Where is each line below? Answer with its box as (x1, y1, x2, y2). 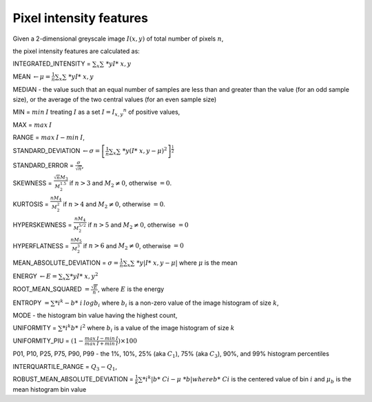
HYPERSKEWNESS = (12, 221, 72, 229)
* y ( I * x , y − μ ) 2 (122, 145, 167, 155)
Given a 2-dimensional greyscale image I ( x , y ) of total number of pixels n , (12, 34, 224, 43)
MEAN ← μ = (12, 72, 51, 81)
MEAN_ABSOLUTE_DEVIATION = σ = (12, 259, 119, 267)
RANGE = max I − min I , (12, 133, 85, 141)
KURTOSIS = (12, 200, 50, 208)
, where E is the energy (97, 285, 165, 293)
